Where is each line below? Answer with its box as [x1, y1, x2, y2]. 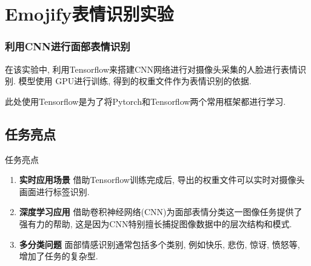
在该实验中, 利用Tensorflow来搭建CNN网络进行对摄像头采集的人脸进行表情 [5, 62, 298, 75]
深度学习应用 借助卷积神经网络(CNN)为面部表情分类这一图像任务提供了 [19, 205, 303, 218]
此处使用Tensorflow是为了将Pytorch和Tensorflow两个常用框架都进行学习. [5, 95, 286, 107]
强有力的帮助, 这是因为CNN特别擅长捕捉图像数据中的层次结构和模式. [19, 217, 292, 230]
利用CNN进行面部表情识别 [5, 39, 130, 54]
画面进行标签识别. [19, 185, 90, 198]
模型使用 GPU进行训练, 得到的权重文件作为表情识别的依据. [18, 75, 252, 87]
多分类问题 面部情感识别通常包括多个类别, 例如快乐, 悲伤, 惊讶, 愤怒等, [19, 238, 300, 250]
